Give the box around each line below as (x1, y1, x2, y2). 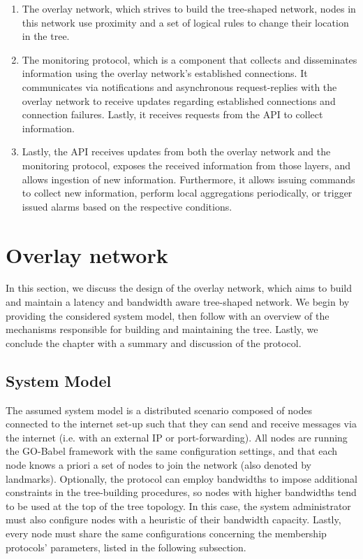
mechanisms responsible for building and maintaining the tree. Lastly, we (6, 322, 318, 337)
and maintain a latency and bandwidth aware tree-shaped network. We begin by (6, 295, 350, 309)
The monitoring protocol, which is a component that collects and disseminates (22, 52, 357, 66)
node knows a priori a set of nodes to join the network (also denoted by (6, 457, 311, 472)
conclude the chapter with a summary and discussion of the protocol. (6, 335, 302, 350)
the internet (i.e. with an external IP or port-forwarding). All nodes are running (6, 430, 348, 444)
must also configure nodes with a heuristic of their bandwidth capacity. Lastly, (6, 512, 341, 527)
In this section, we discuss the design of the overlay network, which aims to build (6, 281, 353, 295)
